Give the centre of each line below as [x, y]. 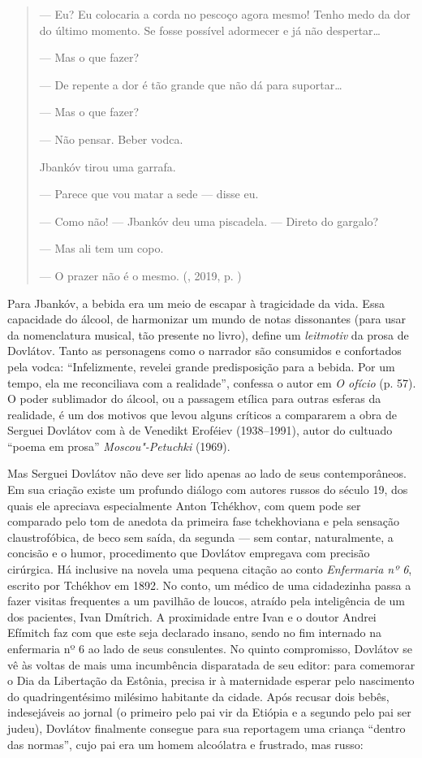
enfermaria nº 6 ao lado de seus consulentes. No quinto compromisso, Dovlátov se [210, 648]
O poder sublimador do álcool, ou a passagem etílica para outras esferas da [194, 398]
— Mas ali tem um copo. [101, 248]
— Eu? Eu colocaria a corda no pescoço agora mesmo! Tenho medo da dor [225, 14]
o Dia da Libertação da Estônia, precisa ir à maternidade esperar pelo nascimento [211, 680]
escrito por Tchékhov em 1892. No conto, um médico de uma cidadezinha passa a [209, 585]
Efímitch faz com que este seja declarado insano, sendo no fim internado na [195, 632]
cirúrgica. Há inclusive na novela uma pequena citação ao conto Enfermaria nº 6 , [210, 569]
